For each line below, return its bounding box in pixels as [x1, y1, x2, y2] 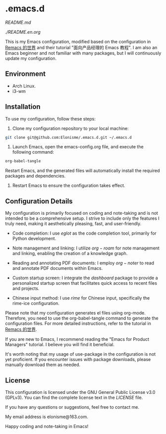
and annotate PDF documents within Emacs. [12, 265, 103, 271]
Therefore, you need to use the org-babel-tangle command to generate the [5, 315, 159, 321]
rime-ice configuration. [12, 301, 59, 307]
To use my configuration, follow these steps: [5, 116, 96, 122]
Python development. [12, 236, 56, 242]
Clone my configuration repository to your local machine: [12, 125, 129, 131]
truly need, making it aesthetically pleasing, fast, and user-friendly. [5, 221, 142, 227]
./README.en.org [5, 29, 41, 35]
